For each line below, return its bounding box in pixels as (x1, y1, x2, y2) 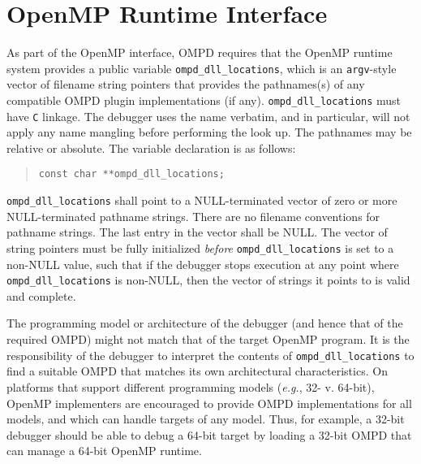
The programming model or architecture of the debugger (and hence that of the (6, 314, 403, 332)
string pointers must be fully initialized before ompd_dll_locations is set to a (6, 239, 394, 256)
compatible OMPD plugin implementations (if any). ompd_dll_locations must (6, 91, 402, 108)
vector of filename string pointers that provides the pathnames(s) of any (6, 76, 365, 93)
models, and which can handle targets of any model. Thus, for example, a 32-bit (6, 410, 405, 427)
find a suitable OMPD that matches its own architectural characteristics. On (6, 362, 388, 379)
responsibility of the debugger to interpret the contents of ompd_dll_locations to (6, 346, 415, 363)
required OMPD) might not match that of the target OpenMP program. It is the (6, 331, 410, 348)
